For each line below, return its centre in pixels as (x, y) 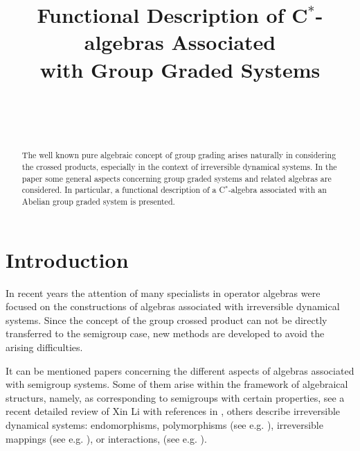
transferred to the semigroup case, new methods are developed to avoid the (165, 333)
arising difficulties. (44, 347)
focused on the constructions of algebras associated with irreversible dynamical (173, 306)
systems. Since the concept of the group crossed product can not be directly (166, 320)
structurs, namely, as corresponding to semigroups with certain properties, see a (175, 397)
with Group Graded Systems (180, 69)
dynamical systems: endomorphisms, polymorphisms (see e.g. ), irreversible (164, 425)
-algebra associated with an (277, 190)
